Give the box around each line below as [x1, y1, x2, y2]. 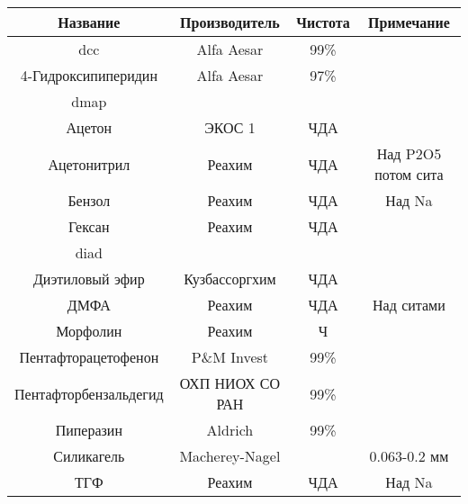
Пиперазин [55, 419, 122, 440]
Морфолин [56, 320, 122, 341]
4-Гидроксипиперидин [20, 65, 157, 85]
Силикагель [53, 445, 125, 466]
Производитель [180, 12, 280, 32]
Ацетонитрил [48, 153, 130, 175]
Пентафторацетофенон [19, 346, 159, 367]
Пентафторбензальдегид [14, 382, 164, 404]
